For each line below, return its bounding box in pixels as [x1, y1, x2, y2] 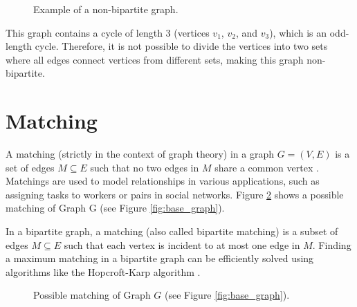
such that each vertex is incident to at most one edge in [64, 237, 300, 252]
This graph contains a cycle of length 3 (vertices [6, 25, 210, 39]
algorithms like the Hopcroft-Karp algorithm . [6, 264, 201, 279]
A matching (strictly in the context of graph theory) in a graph [6, 147, 274, 161]
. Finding [312, 237, 351, 252]
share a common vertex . [214, 160, 319, 174]
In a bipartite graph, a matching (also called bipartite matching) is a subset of [6, 224, 338, 239]
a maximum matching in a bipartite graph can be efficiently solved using [6, 251, 314, 266]
